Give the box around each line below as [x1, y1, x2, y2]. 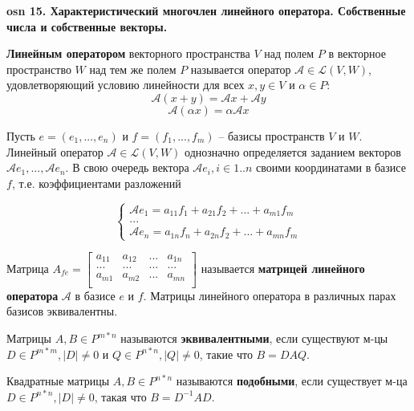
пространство [6, 60, 71, 77]
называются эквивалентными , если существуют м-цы [120, 330, 388, 347]
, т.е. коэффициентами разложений [11, 174, 181, 191]
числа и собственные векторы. [6, 18, 168, 35]
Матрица [6, 259, 49, 276]
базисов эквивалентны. [6, 303, 118, 319]
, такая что [94, 388, 147, 405]
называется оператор [190, 60, 291, 77]
